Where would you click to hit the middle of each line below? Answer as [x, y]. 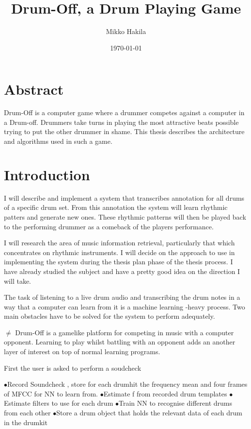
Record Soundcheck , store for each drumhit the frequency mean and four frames [127, 384]
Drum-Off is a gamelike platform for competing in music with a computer [125, 332]
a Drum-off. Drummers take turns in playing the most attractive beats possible [121, 122]
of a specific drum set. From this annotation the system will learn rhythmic [116, 207]
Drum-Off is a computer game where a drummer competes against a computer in [124, 112]
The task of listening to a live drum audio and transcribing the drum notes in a [122, 297]
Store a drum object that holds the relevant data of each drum [149, 413]
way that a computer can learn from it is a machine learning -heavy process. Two [125, 306]
